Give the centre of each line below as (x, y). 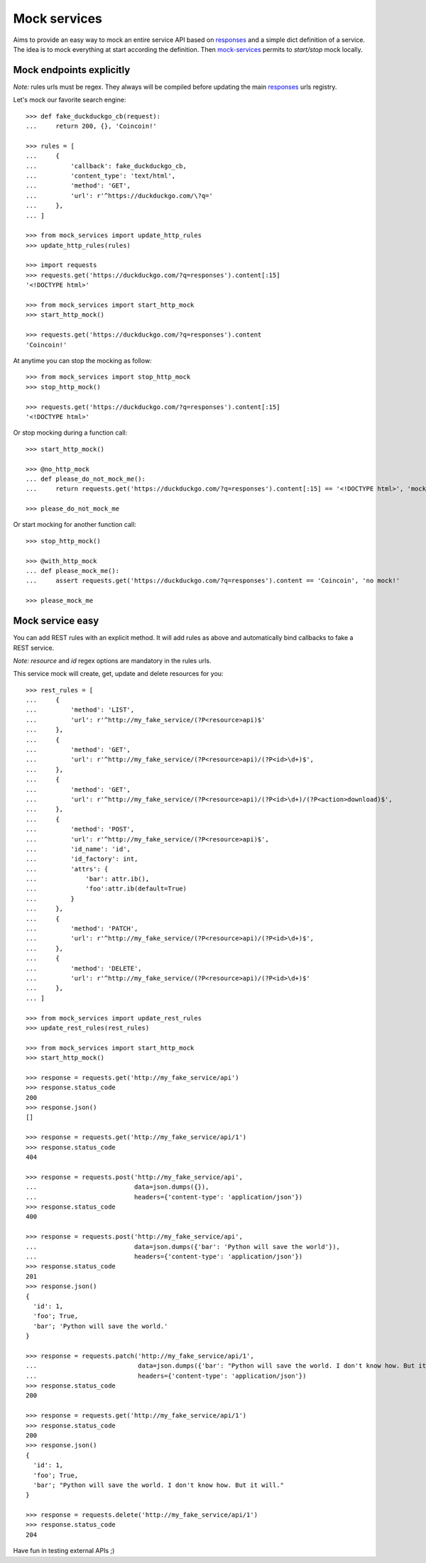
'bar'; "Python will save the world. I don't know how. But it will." (158, 1485)
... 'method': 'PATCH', (82, 929)
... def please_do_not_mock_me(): (86, 479)
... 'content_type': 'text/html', (101, 175)
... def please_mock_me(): (73, 571)
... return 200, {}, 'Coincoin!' (92, 126)
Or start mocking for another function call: (75, 525)
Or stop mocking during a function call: (70, 432)
